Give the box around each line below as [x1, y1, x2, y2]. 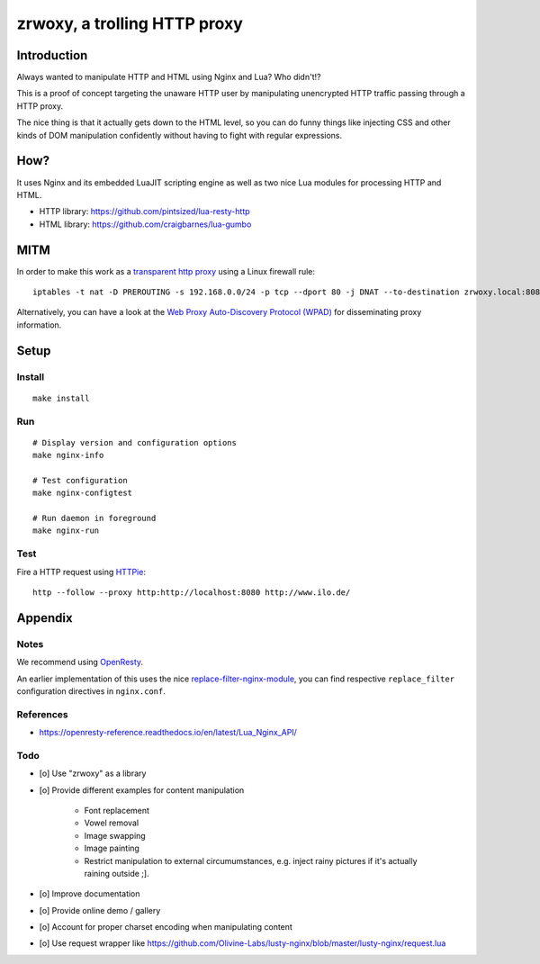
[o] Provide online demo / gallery [39, 905, 161, 915]
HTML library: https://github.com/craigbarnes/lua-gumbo [39, 219, 252, 230]
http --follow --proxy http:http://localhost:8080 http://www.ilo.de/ [32, 587, 351, 598]
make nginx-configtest [32, 488, 133, 499]
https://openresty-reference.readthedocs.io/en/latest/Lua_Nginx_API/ [39, 727, 297, 738]
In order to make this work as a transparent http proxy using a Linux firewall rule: [16, 266, 315, 276]
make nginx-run [32, 526, 100, 536]
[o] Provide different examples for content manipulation [39, 784, 245, 796]
